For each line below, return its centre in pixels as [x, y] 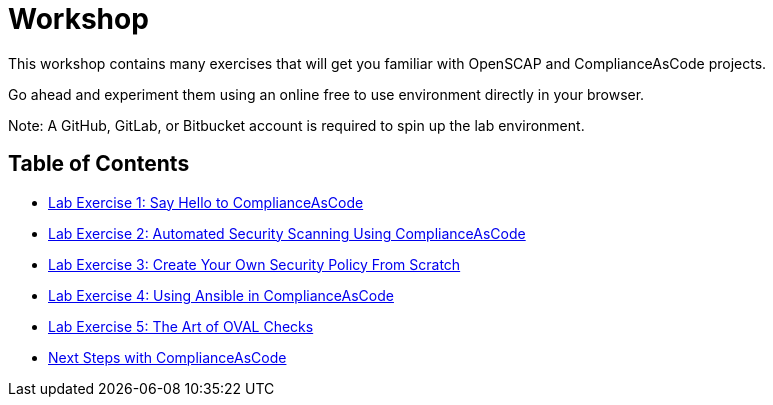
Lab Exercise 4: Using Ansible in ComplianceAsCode [221, 295]
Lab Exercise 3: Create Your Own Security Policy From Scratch [254, 264]
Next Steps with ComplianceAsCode [167, 357]
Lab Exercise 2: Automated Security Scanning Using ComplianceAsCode [287, 233]
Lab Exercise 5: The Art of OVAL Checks [181, 326]
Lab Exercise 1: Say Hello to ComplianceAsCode [206, 202]
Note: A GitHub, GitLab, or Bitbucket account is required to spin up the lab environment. [296, 125]
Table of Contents [99, 164]
